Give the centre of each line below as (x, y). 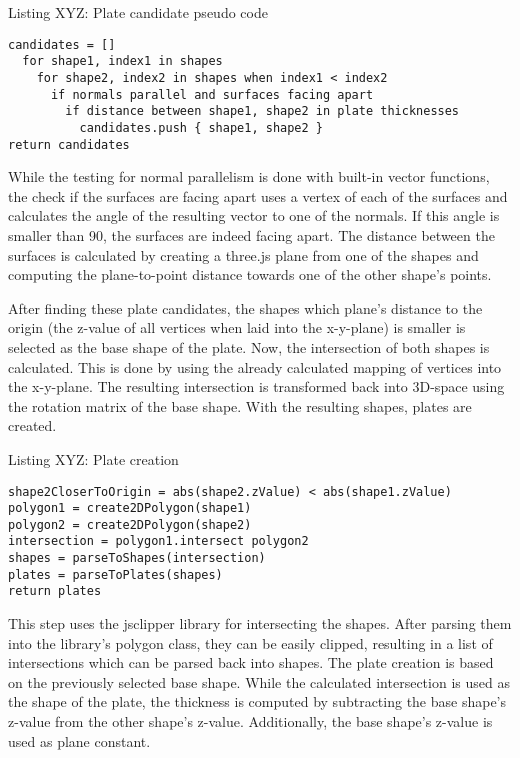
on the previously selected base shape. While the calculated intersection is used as (259, 681)
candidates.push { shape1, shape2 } (201, 127)
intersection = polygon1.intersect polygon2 (158, 541)
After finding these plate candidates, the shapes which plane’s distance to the (245, 307)
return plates (55, 591)
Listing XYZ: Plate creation (93, 458)
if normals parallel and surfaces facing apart (212, 94)
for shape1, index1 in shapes (122, 61)
